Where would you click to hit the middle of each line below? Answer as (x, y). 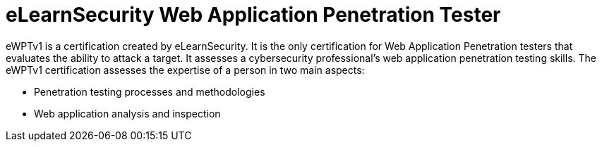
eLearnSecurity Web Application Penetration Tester (253, 15)
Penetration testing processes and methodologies (150, 91)
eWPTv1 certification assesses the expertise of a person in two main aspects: (185, 70)
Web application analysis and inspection (127, 113)
